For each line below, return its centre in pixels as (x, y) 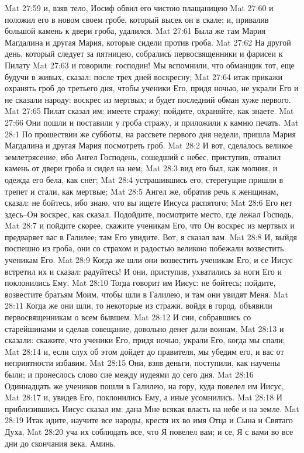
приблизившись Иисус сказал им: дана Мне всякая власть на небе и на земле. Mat (152, 408)
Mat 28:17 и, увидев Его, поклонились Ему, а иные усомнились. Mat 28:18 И (144, 397)
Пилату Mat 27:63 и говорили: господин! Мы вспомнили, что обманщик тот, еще (150, 65)
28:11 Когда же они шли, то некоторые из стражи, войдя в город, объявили (139, 305)
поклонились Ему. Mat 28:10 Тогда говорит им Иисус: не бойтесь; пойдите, (140, 283)
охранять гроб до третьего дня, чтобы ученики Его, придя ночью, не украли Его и (152, 88)
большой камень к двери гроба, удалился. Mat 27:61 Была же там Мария (135, 31)
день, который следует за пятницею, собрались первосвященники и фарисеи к (144, 53)
